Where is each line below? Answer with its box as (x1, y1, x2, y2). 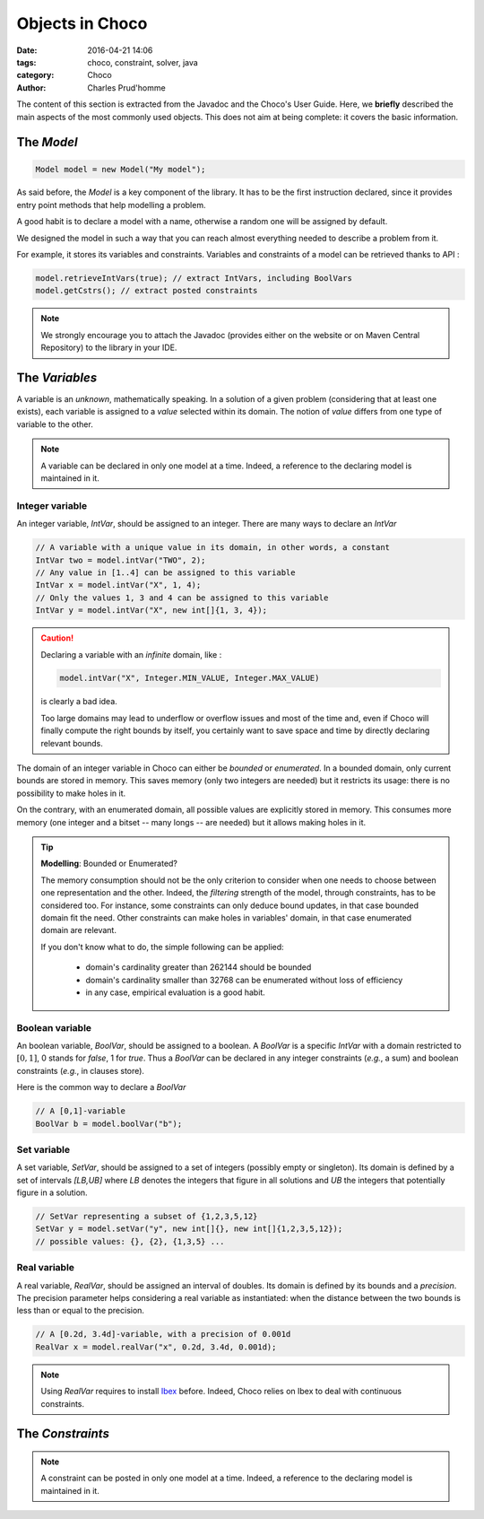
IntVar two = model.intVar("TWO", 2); (35, 554, 206, 565)
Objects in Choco (16, 13, 148, 33)
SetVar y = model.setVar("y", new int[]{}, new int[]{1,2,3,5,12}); (35, 1224, 343, 1234)
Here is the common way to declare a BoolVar (16, 1082, 186, 1093)
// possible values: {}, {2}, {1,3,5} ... (35, 1236, 225, 1246)
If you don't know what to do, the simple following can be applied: (40, 941, 284, 952)
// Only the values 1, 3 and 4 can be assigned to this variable (35, 592, 329, 603)
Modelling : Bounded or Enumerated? (40, 858, 178, 869)
